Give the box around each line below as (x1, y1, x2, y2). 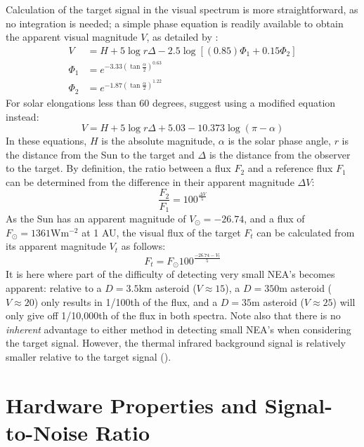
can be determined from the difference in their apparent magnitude (6, 174, 294, 189)
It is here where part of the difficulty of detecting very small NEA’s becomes (6, 267, 335, 281)
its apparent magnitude (6, 239, 106, 253)
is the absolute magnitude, (101, 133, 216, 148)
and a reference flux (247, 161, 333, 175)
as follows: (121, 239, 166, 253)
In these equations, (6, 133, 87, 148)
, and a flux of (244, 211, 305, 225)
